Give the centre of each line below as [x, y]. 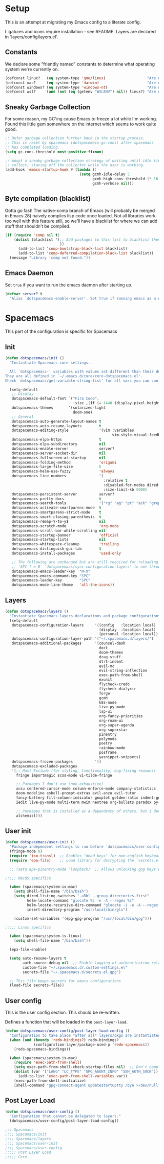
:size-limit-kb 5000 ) [125, 489]
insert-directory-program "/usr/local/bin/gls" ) [77, 909]
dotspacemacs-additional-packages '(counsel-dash [68, 643]
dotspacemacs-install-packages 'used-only [66, 554]
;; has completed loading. [32, 147]
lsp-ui [105, 712]
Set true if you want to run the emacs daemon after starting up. [69, 285]
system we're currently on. [32, 69]
